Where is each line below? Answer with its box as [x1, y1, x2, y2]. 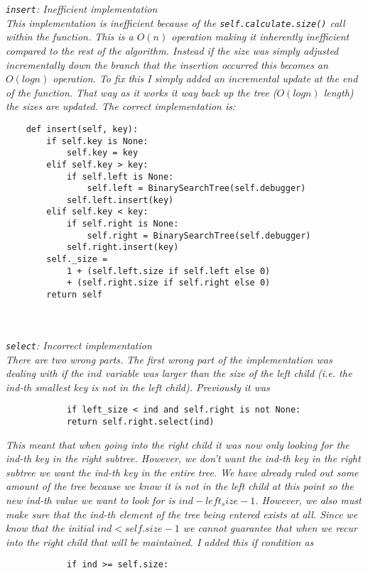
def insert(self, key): [26, 124, 139, 134]
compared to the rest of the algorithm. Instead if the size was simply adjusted [6, 43, 339, 58]
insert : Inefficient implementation [6, 1, 158, 16]
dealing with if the [6, 366, 84, 381]
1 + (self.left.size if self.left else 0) [66, 266, 271, 276]
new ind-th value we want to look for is [6, 493, 175, 508]
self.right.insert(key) [66, 242, 179, 253]
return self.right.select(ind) [66, 417, 215, 427]
